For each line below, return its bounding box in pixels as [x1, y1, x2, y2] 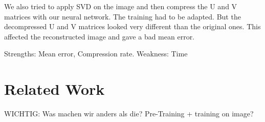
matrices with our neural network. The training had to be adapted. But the [4, 11, 241, 22]
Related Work [4, 78, 105, 99]
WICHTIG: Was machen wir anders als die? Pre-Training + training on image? [4, 108, 254, 119]
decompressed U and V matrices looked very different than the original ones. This [4, 21, 261, 32]
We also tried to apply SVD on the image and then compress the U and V [4, 1, 237, 11]
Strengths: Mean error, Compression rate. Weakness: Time [4, 48, 188, 59]
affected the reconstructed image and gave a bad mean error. [4, 31, 195, 42]
